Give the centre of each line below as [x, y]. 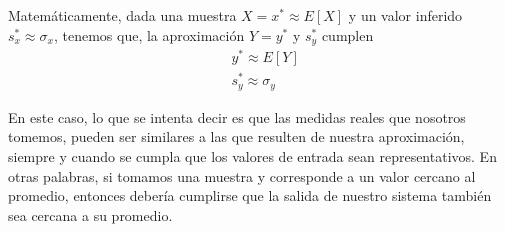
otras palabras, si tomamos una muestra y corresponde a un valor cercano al [242, 175]
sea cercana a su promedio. [90, 214]
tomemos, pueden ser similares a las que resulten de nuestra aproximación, [236, 136]
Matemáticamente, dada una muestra [122, 15]
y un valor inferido [405, 15]
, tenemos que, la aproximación [149, 34]
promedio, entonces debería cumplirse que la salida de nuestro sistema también [250, 195]
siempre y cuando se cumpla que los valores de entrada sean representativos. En [252, 155]
